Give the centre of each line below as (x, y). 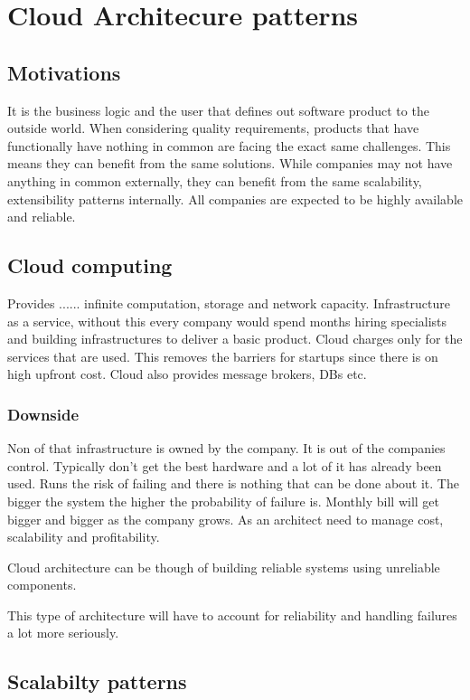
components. (42, 585)
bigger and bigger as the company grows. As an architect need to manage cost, (226, 519)
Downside (43, 414)
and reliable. (42, 217)
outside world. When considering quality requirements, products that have (213, 128)
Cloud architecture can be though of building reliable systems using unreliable (224, 567)
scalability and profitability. (84, 537)
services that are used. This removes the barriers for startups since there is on (223, 356)
